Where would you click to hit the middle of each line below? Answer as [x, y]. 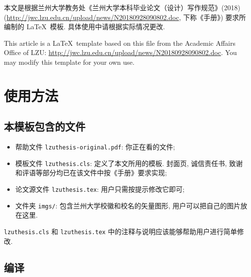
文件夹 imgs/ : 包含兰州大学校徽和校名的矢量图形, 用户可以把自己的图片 [128, 205]
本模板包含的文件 [45, 126]
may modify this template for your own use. [69, 62]
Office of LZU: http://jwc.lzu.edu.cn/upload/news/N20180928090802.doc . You [120, 52]
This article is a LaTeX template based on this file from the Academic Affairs [120, 43]
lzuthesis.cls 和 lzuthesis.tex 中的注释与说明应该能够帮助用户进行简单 [121, 231]
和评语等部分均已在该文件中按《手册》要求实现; [91, 173]
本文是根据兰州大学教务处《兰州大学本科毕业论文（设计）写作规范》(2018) [122, 7]
